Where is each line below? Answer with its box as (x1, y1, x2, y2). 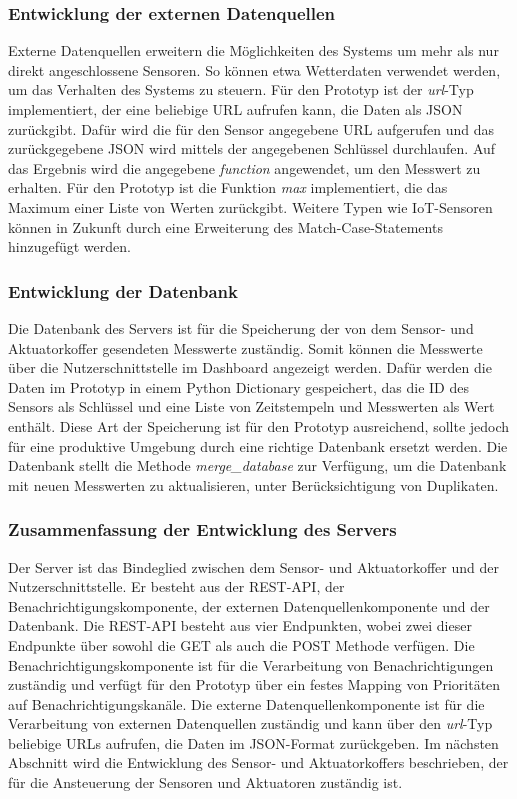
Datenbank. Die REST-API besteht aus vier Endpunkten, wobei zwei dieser (8, 615, 472, 636)
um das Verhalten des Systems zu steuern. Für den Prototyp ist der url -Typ (8, 79, 474, 100)
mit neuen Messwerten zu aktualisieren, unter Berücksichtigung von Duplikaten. (8, 474, 499, 495)
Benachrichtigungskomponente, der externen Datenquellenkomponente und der (8, 595, 490, 616)
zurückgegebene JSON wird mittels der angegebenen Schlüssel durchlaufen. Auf (8, 138, 496, 159)
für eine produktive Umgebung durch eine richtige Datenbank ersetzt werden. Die (8, 435, 508, 456)
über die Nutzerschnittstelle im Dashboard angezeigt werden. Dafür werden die (8, 357, 492, 378)
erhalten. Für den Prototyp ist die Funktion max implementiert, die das (8, 177, 448, 198)
